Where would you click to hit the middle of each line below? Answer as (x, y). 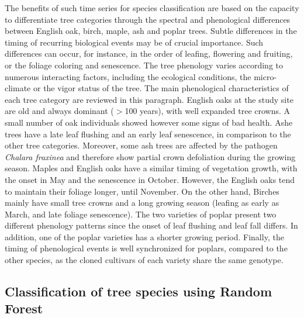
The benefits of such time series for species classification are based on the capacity (152, 8)
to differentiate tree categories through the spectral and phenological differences (148, 19)
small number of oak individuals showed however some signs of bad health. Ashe (149, 122)
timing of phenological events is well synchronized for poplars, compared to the (146, 248)
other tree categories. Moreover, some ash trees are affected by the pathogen (141, 145)
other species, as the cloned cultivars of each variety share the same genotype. (144, 260)
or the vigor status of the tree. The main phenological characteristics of (161, 88)
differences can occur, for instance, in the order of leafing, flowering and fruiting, (149, 53)
